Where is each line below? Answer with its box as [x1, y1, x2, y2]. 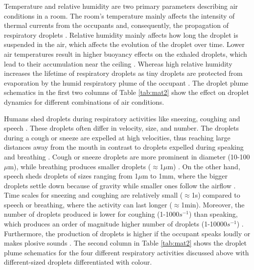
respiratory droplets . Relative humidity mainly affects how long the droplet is [4, 29, 238, 40]
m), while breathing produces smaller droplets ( [8, 161, 151, 171]
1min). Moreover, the [181, 199, 245, 209]
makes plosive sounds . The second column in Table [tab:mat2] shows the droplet [4, 238, 247, 248]
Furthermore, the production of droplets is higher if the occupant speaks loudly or [4, 228, 251, 238]
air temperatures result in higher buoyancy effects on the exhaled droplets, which [4, 48, 247, 59]
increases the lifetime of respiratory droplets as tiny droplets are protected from [4, 68, 243, 78]
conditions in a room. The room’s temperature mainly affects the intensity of [4, 10, 235, 21]
